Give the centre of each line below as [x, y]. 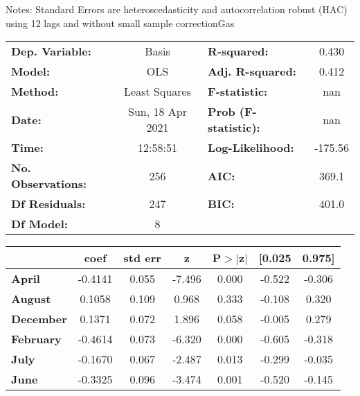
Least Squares [157, 92]
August [31, 299]
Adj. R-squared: [252, 71]
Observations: [49, 184]
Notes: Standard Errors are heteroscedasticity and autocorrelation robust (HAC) [177, 9]
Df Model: [39, 224]
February [36, 339]
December [39, 319]
